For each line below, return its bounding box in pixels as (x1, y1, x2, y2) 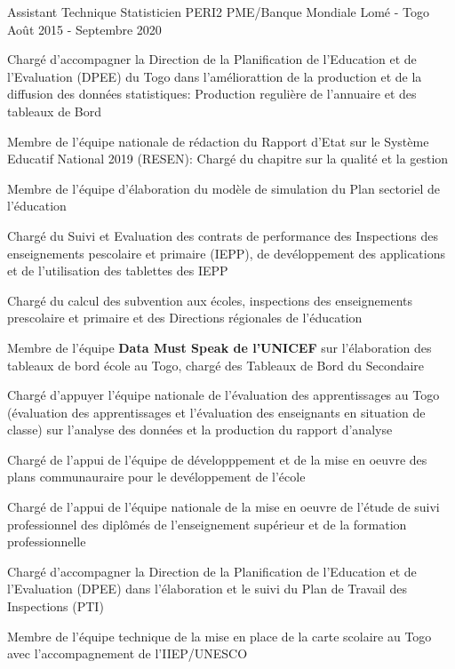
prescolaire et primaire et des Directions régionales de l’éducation (7, 308, 363, 327)
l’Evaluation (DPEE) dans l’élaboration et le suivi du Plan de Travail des (7, 579, 407, 598)
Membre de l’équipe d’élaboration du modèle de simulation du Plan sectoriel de (7, 179, 440, 197)
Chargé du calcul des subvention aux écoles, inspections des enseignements (7, 291, 412, 309)
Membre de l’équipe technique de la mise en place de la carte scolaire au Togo (7, 626, 432, 645)
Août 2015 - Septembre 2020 (7, 20, 162, 38)
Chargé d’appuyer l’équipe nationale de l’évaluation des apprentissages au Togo (7, 386, 440, 404)
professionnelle (7, 532, 86, 551)
